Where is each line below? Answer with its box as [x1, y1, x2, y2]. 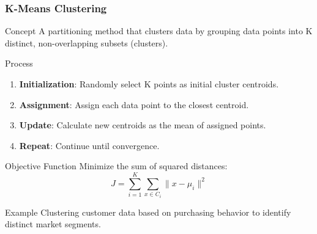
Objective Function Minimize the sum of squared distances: [5, 159, 228, 172]
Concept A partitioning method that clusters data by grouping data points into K [5, 24, 313, 37]
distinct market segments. [5, 218, 101, 230]
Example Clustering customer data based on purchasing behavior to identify [5, 205, 291, 218]
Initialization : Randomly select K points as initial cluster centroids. [19, 78, 279, 90]
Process [5, 57, 33, 70]
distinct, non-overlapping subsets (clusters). [5, 36, 168, 49]
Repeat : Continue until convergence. [19, 139, 160, 152]
